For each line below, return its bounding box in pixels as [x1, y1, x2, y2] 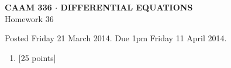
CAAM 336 [5, 1, 52, 13]
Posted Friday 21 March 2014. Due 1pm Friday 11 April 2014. [5, 32, 227, 44]
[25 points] [18, 51, 56, 63]
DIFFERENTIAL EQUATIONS [60, 1, 193, 13]
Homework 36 [5, 12, 54, 24]
